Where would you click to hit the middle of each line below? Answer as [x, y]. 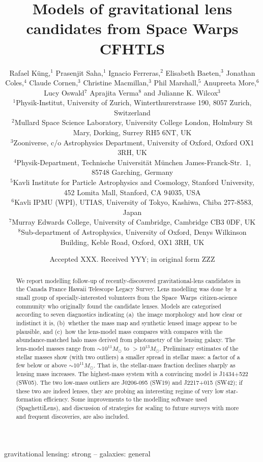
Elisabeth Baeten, [193, 72]
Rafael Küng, [30, 72]
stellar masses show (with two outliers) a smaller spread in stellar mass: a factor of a [128, 357]
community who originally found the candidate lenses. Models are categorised [119, 306]
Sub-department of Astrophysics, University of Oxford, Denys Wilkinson [134, 232]
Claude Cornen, [54, 83]
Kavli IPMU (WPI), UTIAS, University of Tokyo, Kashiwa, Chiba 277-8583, [134, 202]
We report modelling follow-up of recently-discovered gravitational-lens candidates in [128, 280]
